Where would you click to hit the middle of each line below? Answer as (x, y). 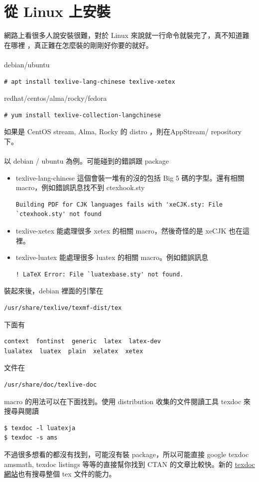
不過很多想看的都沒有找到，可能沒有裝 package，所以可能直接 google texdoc (127, 454)
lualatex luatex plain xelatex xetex (74, 351)
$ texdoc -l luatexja (40, 428)
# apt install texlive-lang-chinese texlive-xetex (90, 82)
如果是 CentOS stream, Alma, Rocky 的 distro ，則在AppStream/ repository (123, 131)
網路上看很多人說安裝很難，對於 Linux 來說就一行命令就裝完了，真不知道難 (127, 35)
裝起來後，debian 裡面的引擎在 (54, 291)
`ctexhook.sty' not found (59, 214)
